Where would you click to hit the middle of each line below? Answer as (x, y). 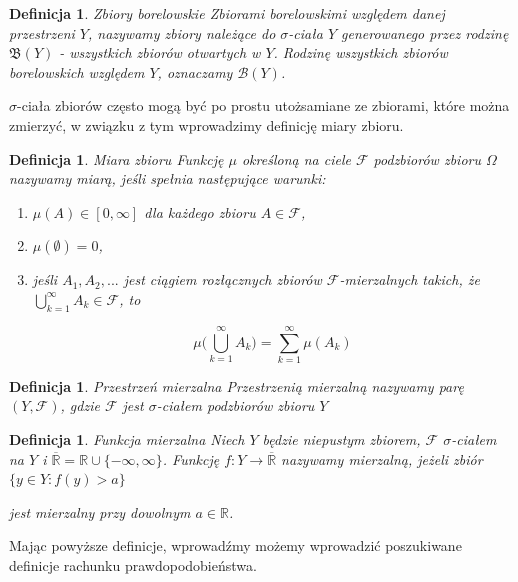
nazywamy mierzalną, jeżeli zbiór (382, 458)
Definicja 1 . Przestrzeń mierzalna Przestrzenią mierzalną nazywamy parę (236, 385)
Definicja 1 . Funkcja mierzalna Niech (127, 439)
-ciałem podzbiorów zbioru (235, 405)
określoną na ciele (296, 158)
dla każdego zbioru (200, 211)
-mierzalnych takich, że (409, 279)
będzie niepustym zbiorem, (341, 439)
